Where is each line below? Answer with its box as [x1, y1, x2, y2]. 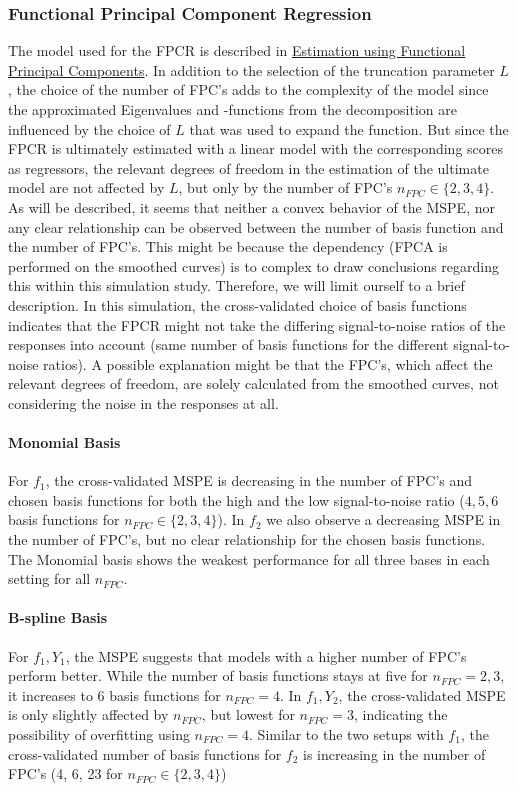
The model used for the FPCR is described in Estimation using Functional [8, 40, 466, 61]
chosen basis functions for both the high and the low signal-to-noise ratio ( [8, 489, 465, 510]
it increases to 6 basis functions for [8, 684, 221, 705]
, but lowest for [201, 704, 295, 725]
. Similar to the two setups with [249, 724, 444, 745]
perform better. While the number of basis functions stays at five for [8, 665, 428, 686]
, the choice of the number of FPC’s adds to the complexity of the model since [8, 79, 489, 100]
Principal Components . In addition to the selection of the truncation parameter [8, 59, 495, 80]
